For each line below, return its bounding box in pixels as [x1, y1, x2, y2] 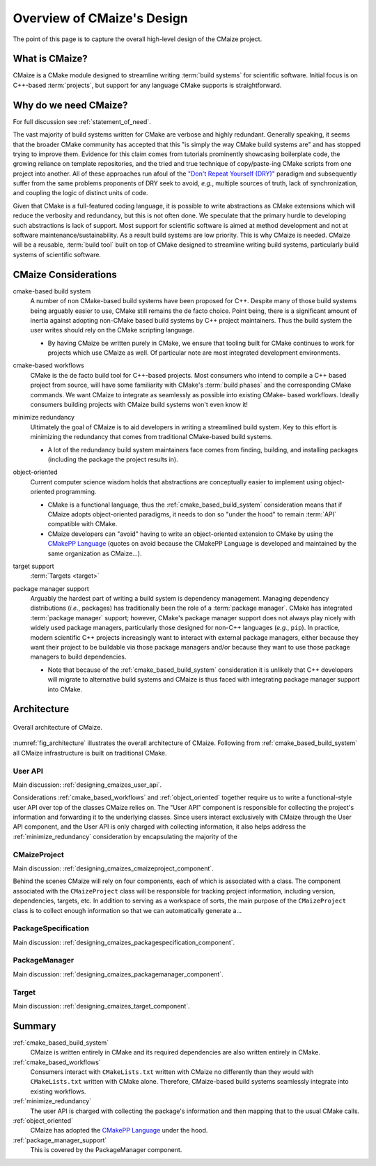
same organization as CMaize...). [47, 549, 142, 558]
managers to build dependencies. [30, 652, 127, 661]
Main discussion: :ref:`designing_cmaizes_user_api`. [13, 781, 162, 789]
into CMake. [47, 685, 83, 693]
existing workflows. [30, 1087, 86, 1096]
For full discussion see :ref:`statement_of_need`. [13, 117, 151, 125]
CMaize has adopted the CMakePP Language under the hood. [30, 1126, 208, 1135]
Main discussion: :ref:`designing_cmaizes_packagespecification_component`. [13, 938, 235, 946]
